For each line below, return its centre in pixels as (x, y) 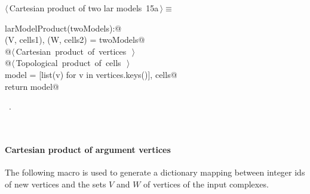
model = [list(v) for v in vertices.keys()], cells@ (91, 74)
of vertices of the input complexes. (206, 184)
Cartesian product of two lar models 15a (84, 8)
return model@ (32, 86)
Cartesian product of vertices (71, 51)
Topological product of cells (68, 63)
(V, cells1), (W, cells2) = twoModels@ (75, 40)
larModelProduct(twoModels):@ (63, 28)
